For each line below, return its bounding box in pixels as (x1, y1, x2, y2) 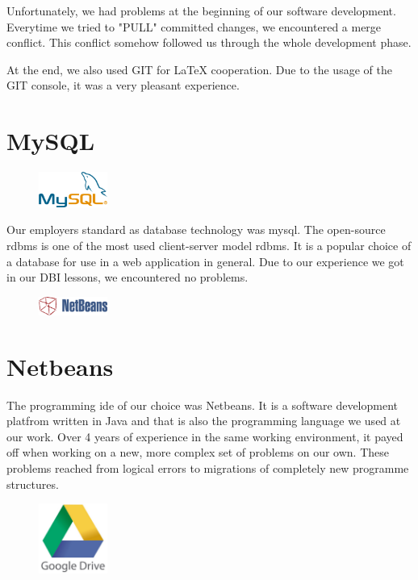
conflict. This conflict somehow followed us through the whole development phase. (6, 34, 412, 51)
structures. (6, 475, 59, 492)
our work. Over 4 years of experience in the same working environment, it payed (6, 428, 403, 444)
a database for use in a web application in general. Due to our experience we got (6, 252, 404, 269)
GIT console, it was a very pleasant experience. (6, 77, 240, 94)
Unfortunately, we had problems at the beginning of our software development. (6, 2, 396, 19)
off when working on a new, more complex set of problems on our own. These (6, 444, 389, 461)
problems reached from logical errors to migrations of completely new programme (6, 460, 409, 477)
